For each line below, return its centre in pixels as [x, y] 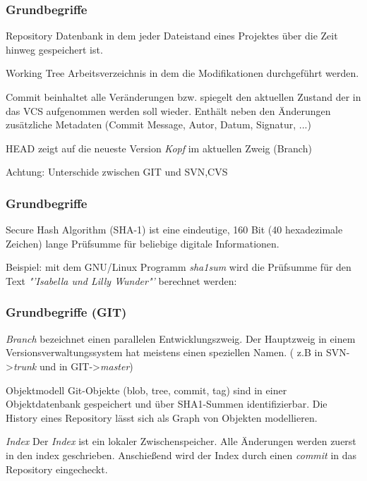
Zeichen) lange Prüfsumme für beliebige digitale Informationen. [143, 243]
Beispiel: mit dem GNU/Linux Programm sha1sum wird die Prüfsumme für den [179, 267]
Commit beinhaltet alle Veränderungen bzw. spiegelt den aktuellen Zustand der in [183, 97]
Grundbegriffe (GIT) [66, 312]
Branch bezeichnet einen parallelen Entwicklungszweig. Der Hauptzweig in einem [181, 338]
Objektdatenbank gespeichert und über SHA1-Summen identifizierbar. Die [167, 404]
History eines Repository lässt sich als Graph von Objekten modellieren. [162, 417]
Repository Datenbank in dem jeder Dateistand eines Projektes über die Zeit [172, 36]
